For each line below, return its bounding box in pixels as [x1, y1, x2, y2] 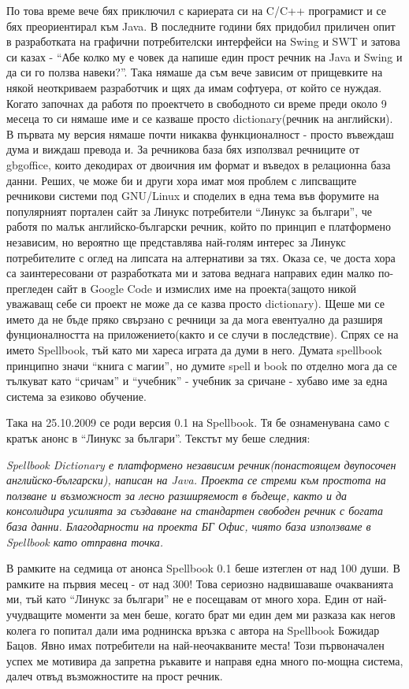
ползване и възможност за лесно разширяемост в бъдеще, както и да [6, 487, 348, 503]
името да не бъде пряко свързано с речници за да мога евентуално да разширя [6, 310, 383, 327]
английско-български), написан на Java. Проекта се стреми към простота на [6, 472, 386, 488]
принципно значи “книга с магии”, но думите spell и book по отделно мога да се [6, 357, 397, 373]
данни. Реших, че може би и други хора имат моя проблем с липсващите [6, 172, 357, 188]
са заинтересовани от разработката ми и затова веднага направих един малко [6, 265, 375, 281]
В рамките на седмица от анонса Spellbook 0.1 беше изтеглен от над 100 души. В [6, 560, 400, 576]
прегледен [6, 280, 54, 296]
